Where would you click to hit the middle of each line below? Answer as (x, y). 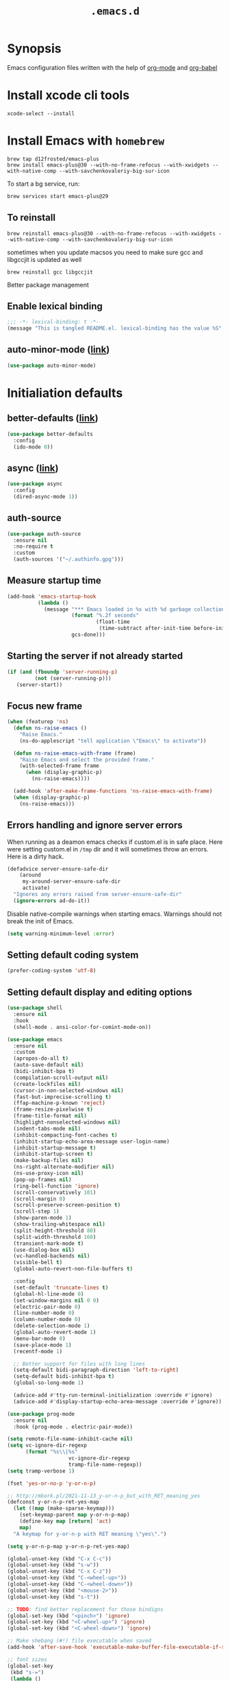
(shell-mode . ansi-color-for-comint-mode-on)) (82, 1027)
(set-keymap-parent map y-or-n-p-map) (75, 1515)
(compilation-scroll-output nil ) (61, 1078)
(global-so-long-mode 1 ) (49, 1383)
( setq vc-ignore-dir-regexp (47, 1446)
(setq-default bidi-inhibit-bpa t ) (64, 1377)
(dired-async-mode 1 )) (46, 496)
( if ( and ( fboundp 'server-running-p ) (62, 672)
